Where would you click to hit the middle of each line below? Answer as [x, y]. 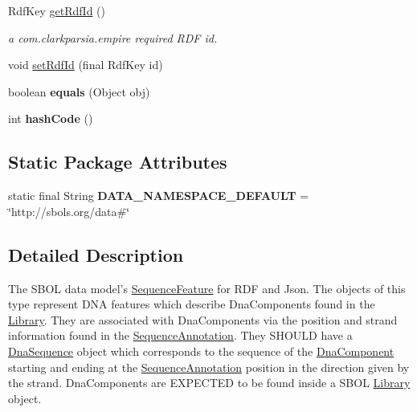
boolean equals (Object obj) [79, 91]
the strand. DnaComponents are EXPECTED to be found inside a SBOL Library [209, 383]
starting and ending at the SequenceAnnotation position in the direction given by [209, 367]
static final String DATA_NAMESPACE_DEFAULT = [159, 196]
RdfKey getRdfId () [57, 10]
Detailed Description [96, 254]
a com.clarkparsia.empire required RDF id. [113, 37]
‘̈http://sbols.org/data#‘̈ [69, 211]
